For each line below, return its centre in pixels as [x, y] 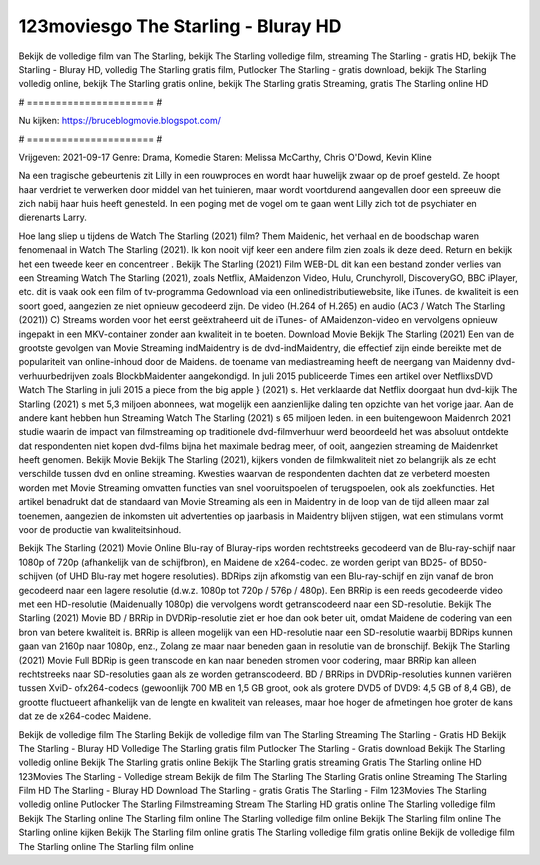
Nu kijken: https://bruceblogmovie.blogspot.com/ [120, 121]
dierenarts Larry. [52, 217]
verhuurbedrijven [54, 376]
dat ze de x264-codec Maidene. [85, 716]
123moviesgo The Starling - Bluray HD [180, 26]
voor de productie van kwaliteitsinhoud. [100, 530]
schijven [36, 576]
